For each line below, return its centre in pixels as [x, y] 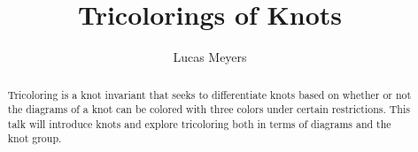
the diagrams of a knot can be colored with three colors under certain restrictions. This [209, 109]
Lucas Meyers [210, 57]
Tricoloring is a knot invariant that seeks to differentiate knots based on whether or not [209, 94]
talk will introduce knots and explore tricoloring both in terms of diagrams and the [199, 123]
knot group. [35, 138]
